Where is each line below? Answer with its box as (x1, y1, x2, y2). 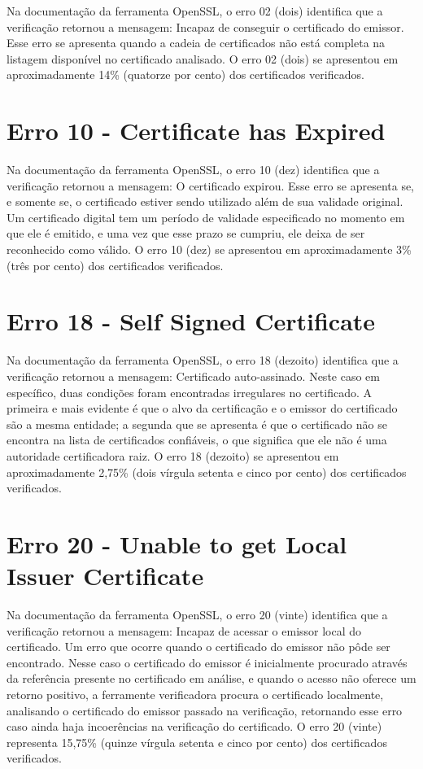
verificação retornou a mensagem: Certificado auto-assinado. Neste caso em (7, 367, 380, 384)
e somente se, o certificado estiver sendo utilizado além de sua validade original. (7, 193, 403, 210)
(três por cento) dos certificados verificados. (7, 256, 224, 273)
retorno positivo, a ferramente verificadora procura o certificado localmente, (7, 686, 384, 702)
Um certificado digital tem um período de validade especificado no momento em (7, 208, 405, 225)
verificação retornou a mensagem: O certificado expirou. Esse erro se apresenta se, (7, 177, 415, 194)
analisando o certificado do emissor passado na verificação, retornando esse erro (7, 701, 403, 719)
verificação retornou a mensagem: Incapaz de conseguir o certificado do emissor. (7, 18, 404, 35)
